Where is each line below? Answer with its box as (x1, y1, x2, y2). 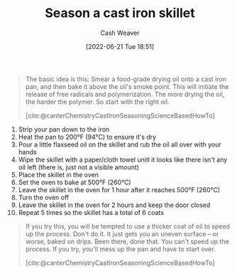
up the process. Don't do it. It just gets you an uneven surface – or (25, 229, 219, 238)
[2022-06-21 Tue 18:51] (85, 42, 155, 51)
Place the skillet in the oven (18, 170, 99, 179)
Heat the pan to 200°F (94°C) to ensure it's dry (18, 132, 157, 141)
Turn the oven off (18, 193, 70, 201)
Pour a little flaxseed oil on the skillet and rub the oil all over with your (18, 140, 222, 149)
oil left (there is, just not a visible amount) (18, 162, 140, 172)
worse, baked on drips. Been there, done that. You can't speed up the (25, 237, 229, 246)
